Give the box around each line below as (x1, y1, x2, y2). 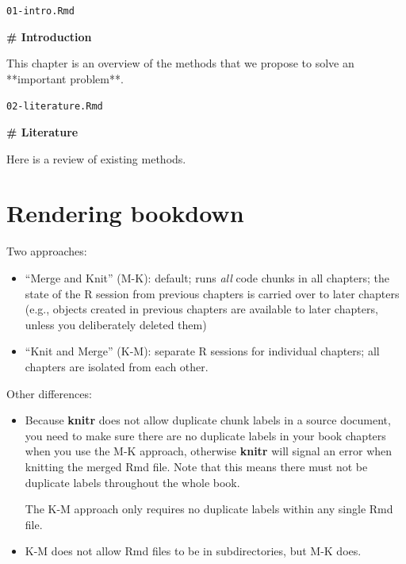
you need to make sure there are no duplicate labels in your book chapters (25, 427, 386, 443)
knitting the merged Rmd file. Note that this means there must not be (25, 458, 368, 474)
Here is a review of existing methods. (6, 150, 186, 167)
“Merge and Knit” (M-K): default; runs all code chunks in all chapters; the (25, 270, 389, 286)
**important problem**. (6, 70, 124, 86)
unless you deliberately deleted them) (25, 316, 207, 332)
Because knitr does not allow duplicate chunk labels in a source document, (25, 412, 391, 428)
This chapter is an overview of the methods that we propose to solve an (6, 55, 354, 71)
